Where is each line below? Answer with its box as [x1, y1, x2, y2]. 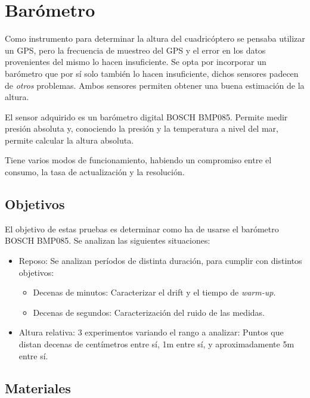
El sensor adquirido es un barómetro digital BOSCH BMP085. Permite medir [5, 110, 288, 123]
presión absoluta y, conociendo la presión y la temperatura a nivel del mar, [5, 122, 278, 135]
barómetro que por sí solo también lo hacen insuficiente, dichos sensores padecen [5, 67, 299, 79]
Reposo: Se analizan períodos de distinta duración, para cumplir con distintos [18, 254, 302, 267]
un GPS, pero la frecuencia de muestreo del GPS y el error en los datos [5, 43, 266, 56]
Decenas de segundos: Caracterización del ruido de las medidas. [33, 306, 265, 318]
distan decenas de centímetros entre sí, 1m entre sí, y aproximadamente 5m [18, 338, 294, 350]
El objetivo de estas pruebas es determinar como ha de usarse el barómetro [5, 222, 279, 235]
